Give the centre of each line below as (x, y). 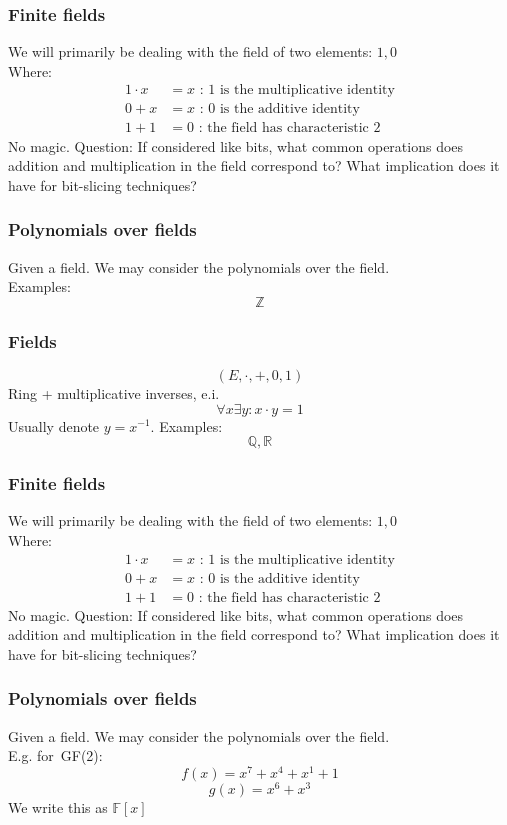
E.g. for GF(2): (55, 755)
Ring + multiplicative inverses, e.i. (114, 392)
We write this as (58, 806)
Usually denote (54, 425)
